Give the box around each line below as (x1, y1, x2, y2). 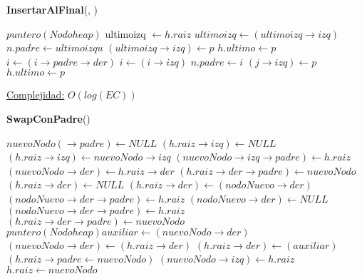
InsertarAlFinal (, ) (6, 2, 98, 16)
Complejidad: (6, 87, 65, 102)
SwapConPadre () (6, 111, 90, 126)
